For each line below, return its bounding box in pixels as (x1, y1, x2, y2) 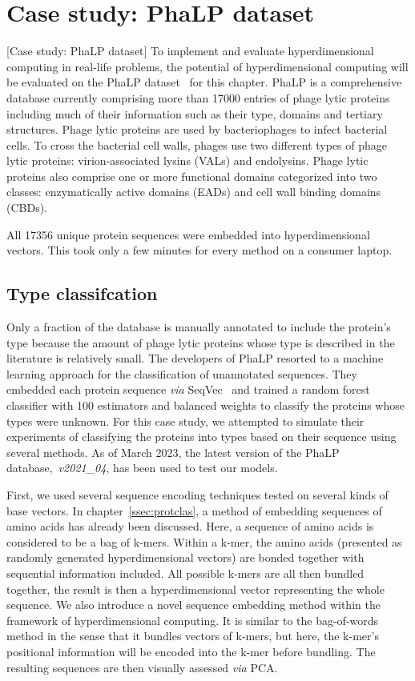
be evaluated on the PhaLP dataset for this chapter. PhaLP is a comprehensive (6, 74, 402, 90)
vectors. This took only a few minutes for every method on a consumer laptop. (6, 242, 393, 258)
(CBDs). (6, 199, 48, 216)
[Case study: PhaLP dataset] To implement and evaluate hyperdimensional (6, 42, 374, 59)
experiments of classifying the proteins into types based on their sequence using (6, 428, 397, 445)
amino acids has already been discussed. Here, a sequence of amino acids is (6, 518, 374, 535)
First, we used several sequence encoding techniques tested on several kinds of (6, 486, 389, 503)
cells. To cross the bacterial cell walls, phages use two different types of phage (6, 136, 388, 153)
